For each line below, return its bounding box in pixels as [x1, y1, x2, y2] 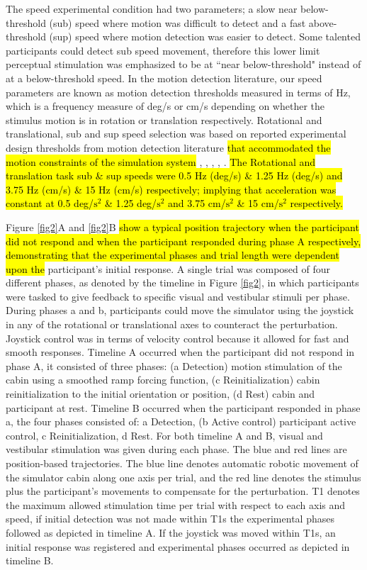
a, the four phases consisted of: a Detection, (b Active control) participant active [6, 414, 356, 429]
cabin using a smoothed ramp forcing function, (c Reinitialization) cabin [6, 372, 320, 387]
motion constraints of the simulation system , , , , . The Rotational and [6, 154, 315, 169]
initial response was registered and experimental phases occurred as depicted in [6, 539, 350, 554]
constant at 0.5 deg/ [6, 196, 94, 211]
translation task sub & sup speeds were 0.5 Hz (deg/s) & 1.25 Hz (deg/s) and [6, 168, 343, 183]
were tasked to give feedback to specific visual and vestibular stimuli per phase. [6, 289, 350, 303]
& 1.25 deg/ [105, 196, 157, 211]
